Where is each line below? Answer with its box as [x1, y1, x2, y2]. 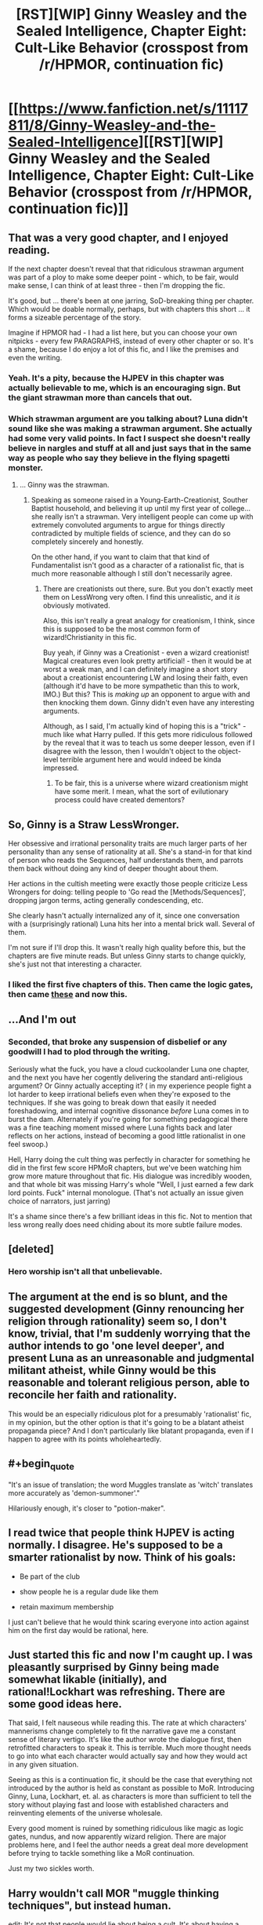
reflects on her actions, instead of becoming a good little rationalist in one [8, 1131, 246, 1140]
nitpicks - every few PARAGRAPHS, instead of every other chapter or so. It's [8, 336, 254, 345]
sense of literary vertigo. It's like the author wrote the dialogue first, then [8, 1735, 242, 1744]
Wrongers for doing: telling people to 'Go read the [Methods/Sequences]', [8, 887, 247, 897]
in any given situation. [8, 1760, 79, 1770]
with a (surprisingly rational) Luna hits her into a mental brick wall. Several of [8, 919, 255, 929]
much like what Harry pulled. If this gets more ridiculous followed [42, 730, 253, 740]
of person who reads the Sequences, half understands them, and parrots [8, 856, 244, 865]
